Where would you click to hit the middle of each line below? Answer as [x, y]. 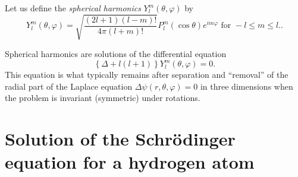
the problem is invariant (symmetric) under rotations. [103, 98]
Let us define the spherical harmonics [73, 8]
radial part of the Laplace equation [69, 86]
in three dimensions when [247, 86]
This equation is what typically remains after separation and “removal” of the [147, 75]
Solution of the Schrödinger [120, 139]
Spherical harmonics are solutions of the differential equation [116, 54]
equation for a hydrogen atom [130, 162]
